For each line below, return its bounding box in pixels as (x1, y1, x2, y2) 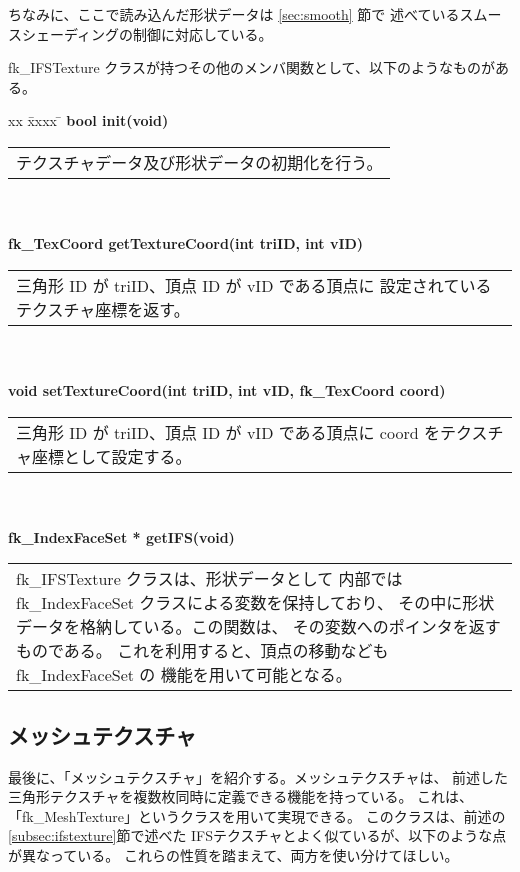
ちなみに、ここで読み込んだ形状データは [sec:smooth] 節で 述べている (8, 4, 460, 24)
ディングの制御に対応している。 (63, 23, 273, 44)
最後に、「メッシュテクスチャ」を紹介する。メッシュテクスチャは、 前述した (8, 766, 509, 787)
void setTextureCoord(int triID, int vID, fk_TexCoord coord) (8, 379, 446, 400)
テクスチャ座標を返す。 (16, 297, 190, 321)
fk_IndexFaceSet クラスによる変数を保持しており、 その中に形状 (16, 591, 495, 615)
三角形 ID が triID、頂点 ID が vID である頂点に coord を (16, 420, 440, 444)
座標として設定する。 (32, 444, 192, 468)
